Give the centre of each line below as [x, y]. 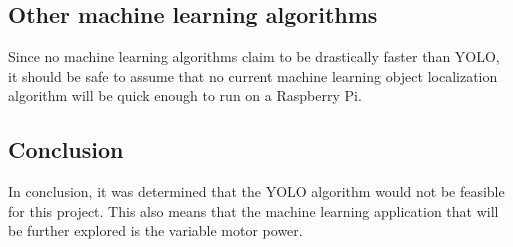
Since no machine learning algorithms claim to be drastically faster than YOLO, [254, 56]
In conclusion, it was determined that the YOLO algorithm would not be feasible [256, 191]
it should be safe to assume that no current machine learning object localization [253, 75]
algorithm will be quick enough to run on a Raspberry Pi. [185, 95]
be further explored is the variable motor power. [155, 230]
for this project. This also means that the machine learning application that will [253, 210]
